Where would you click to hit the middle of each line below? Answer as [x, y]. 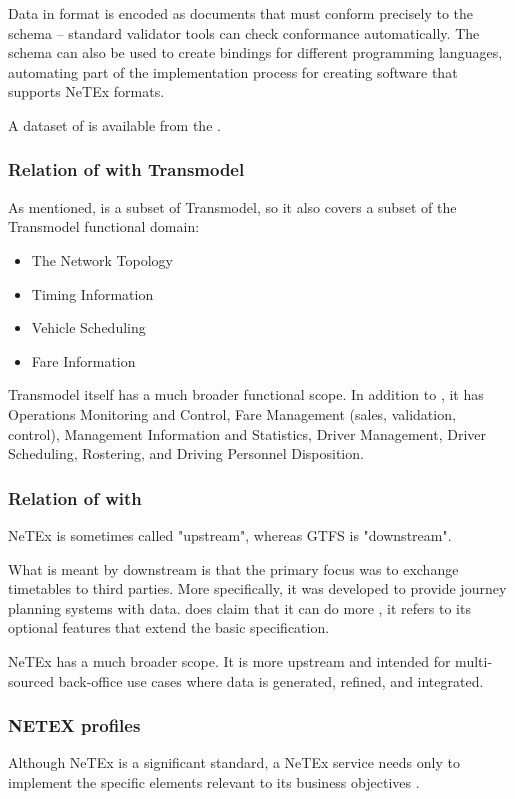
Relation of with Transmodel [126, 169]
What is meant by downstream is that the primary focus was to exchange [233, 568]
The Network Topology [102, 259]
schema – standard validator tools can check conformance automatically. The [244, 32]
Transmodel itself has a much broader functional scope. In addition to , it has [246, 394]
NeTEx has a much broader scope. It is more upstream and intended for [229, 660]
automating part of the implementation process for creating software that [233, 71]
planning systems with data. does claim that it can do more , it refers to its [239, 607]
